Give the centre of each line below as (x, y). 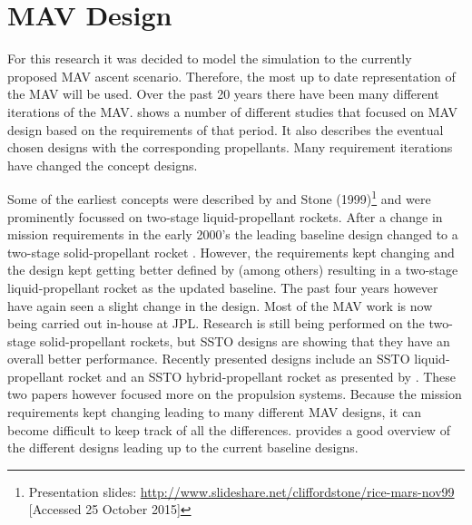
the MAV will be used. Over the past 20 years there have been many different (223, 94)
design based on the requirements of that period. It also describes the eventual (226, 129)
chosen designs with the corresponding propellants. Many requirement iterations (230, 147)
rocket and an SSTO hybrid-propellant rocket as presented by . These (262, 376)
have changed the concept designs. (103, 165)
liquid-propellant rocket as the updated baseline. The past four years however (223, 287)
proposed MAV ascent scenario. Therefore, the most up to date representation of (231, 76)
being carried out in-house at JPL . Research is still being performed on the (216, 323)
